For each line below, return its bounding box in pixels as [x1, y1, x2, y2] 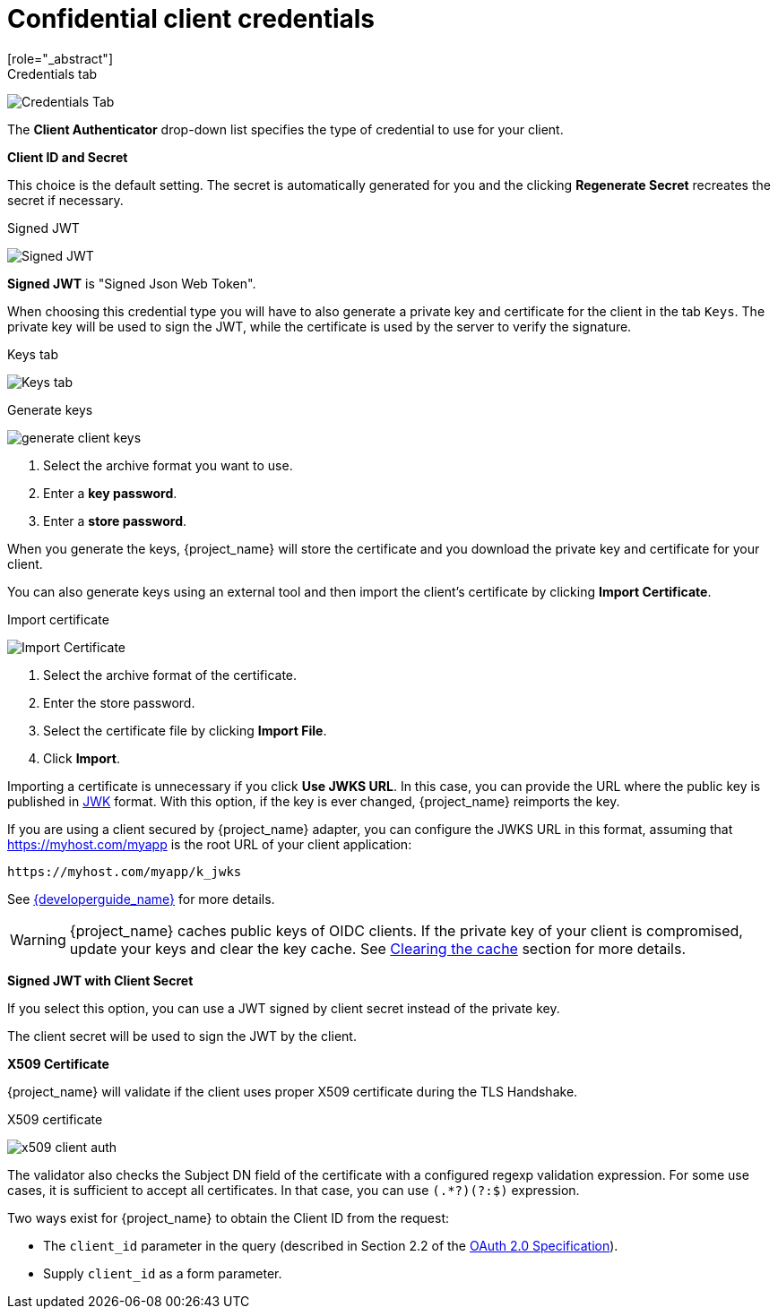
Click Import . [43, 750, 120, 766]
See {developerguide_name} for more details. [7, 890, 275, 907]
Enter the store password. [43, 694, 195, 710]
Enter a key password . [43, 485, 177, 501]
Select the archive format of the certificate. [43, 667, 298, 683]
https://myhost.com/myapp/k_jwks [7, 864, 242, 879]
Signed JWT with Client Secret [7, 972, 194, 988]
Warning [10, 930, 66, 949]
